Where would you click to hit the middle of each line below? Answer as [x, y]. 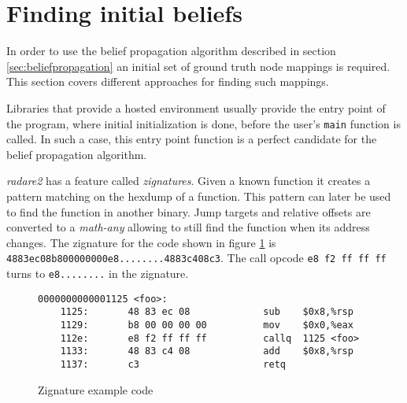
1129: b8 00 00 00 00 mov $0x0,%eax [207, 325]
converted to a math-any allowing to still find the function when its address [188, 227]
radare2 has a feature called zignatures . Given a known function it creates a [189, 181]
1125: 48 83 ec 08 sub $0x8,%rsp [207, 312]
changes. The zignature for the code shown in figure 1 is [141, 242]
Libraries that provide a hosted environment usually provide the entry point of [196, 107]
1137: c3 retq [173, 364]
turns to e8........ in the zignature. [98, 273]
